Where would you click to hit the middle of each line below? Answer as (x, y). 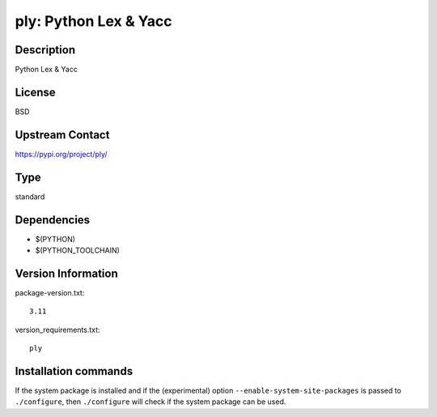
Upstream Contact (62, 135)
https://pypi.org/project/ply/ (62, 154)
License (35, 92)
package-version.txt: (50, 292)
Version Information (66, 273)
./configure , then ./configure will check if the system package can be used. (151, 402)
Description (45, 50)
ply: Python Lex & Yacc (93, 21)
